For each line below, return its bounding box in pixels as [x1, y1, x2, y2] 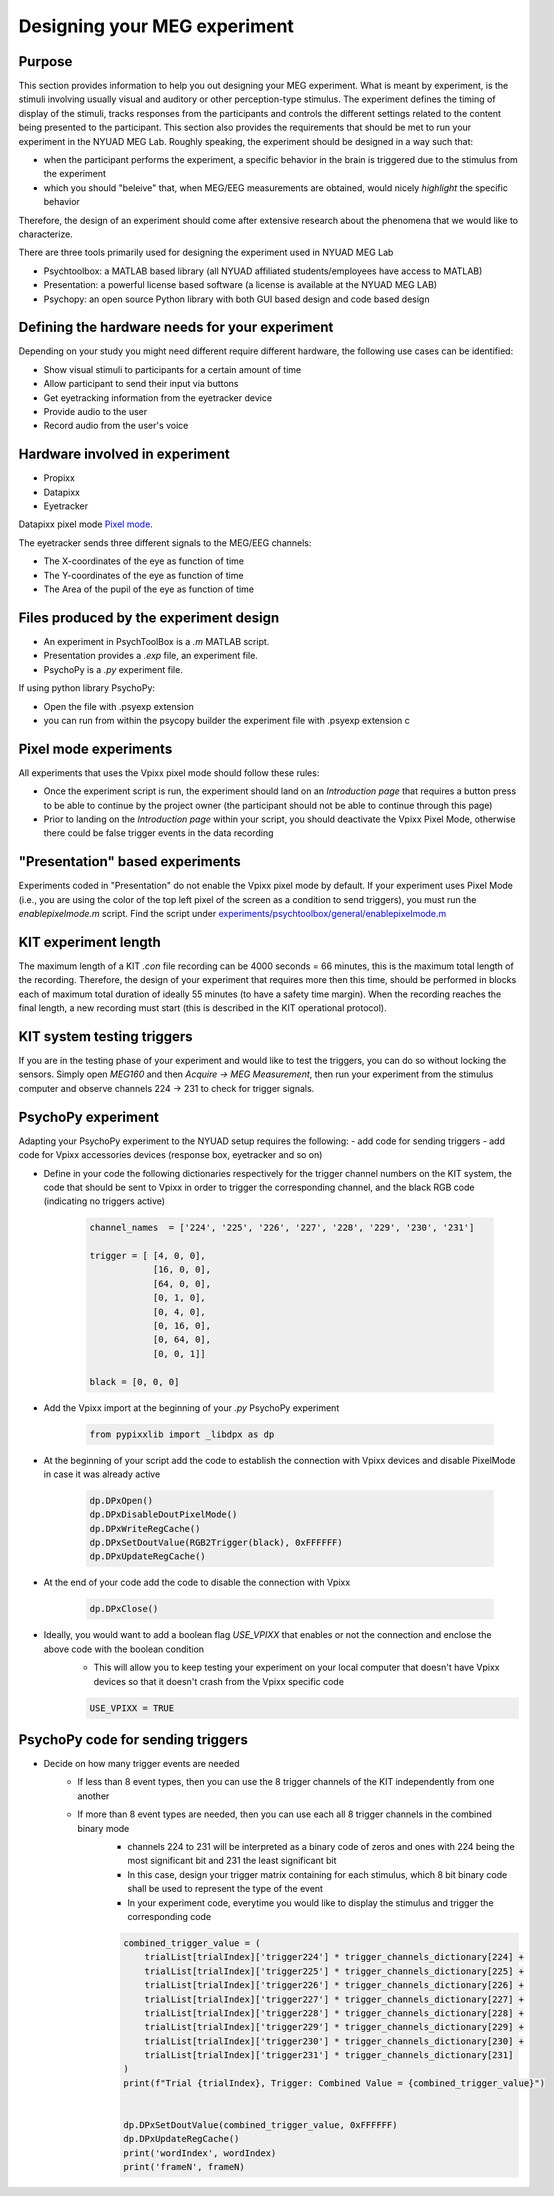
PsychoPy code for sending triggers [18, 1731, 249, 1748]
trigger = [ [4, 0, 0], [89, 1250, 207, 1262]
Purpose [18, 53, 73, 70]
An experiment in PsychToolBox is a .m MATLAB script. [43, 635, 270, 647]
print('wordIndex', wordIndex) [123, 2147, 277, 2159]
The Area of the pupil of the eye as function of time [43, 583, 255, 595]
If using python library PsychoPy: [18, 682, 155, 694]
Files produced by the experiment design [18, 609, 280, 626]
